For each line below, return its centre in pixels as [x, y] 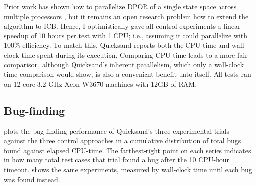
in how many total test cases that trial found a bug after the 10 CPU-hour [117, 160]
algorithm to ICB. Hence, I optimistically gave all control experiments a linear [122, 26]
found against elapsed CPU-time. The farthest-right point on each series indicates [128, 150]
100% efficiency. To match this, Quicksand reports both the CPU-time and [117, 45]
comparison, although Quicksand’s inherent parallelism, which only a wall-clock [124, 64]
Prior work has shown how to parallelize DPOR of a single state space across [120, 6]
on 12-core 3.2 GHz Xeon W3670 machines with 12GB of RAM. [101, 83]
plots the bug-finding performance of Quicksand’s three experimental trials [117, 131]
